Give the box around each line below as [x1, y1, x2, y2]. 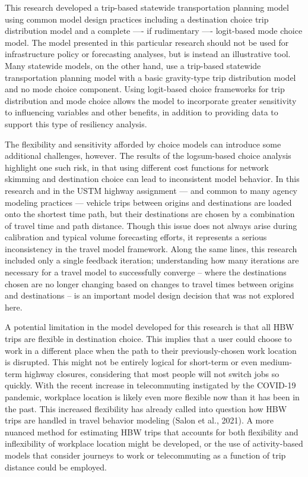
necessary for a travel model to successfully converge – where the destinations [5, 266, 287, 278]
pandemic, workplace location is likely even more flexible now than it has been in [5, 391, 300, 403]
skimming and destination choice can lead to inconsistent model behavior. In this [5, 172, 300, 185]
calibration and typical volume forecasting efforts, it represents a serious [5, 231, 267, 243]
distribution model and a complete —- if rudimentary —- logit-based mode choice [5, 24, 303, 37]
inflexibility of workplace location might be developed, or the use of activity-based [5, 437, 303, 450]
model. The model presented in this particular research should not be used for [5, 36, 289, 48]
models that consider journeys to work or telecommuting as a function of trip [5, 448, 286, 461]
